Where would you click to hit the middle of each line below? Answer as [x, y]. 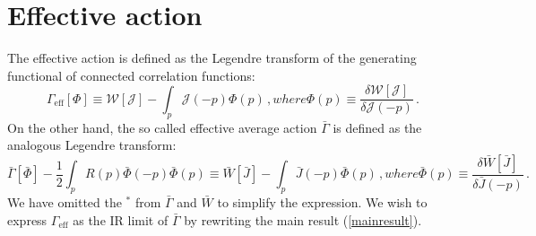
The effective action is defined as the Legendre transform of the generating [212, 58]
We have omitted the [65, 202]
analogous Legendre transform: [92, 145]
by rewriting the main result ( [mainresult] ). [303, 219]
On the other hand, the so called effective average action [162, 127]
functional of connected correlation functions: [131, 75]
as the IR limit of [121, 219]
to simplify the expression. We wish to [322, 202]
